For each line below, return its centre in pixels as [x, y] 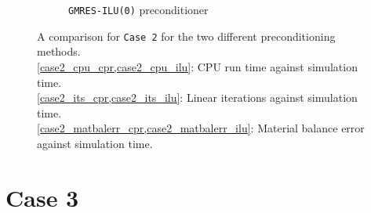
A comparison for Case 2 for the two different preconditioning [186, 36]
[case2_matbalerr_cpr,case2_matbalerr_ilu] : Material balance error [201, 128]
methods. [59, 51]
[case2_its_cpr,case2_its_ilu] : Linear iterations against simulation [197, 97]
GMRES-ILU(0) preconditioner [138, 9]
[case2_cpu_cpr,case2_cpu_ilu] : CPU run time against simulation [197, 66]
